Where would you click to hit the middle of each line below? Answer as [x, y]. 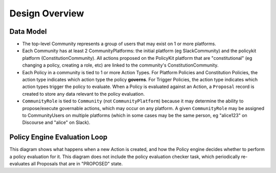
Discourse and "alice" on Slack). [56, 122]
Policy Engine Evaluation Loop [59, 137]
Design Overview [47, 13]
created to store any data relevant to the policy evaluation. [84, 94]
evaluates [20, 164]
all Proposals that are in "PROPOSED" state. [77, 164]
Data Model [28, 31]
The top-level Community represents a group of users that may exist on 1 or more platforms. [119, 44]
